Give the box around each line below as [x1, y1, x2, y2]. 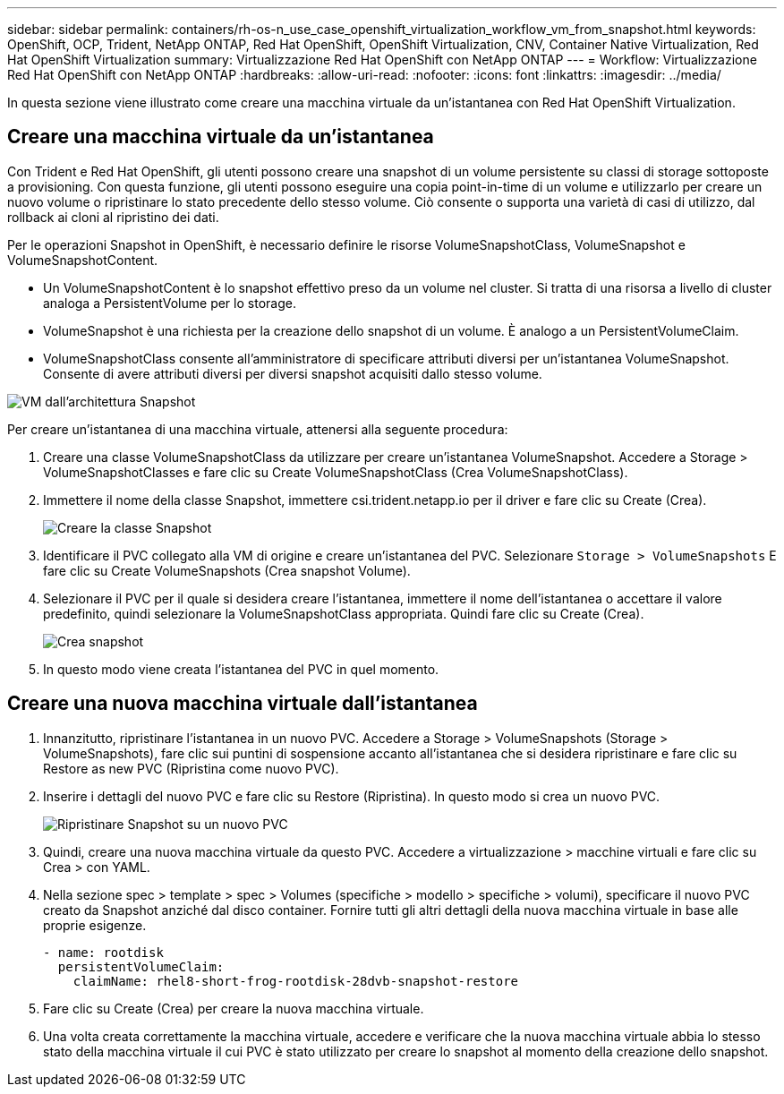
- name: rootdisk [43, 944, 164, 960]
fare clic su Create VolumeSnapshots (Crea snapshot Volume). [43, 562, 411, 578]
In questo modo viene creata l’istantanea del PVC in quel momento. [43, 661, 439, 677]
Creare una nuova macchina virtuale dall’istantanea [7, 692, 478, 715]
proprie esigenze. [43, 917, 147, 933]
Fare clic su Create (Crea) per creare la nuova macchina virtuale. [43, 1000, 424, 1016]
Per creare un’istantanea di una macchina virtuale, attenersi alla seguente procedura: [7, 421, 508, 437]
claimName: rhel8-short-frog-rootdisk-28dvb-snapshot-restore [72, 973, 519, 988]
